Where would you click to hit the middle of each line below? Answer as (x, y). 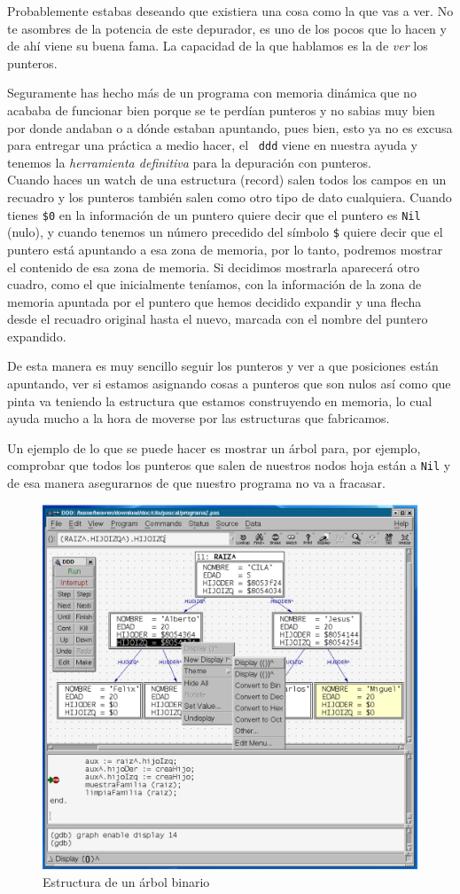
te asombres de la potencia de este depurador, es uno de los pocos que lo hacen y (227, 28)
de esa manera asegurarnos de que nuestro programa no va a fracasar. (196, 483)
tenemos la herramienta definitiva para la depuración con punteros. (189, 162)
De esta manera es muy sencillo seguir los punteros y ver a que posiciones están (223, 366)
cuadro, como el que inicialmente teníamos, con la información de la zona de (214, 284)
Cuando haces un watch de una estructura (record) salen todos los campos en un (227, 180)
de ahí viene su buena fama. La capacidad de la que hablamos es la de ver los (218, 46)
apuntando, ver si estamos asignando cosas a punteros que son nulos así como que (229, 384)
